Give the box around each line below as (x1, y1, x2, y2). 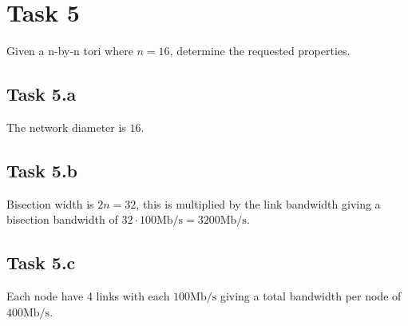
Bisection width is (6, 195, 94, 212)
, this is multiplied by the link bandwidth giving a (136, 195, 381, 212)
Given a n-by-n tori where (6, 42, 133, 59)
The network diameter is (6, 118, 126, 135)
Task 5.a (6, 81, 77, 106)
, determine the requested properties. (169, 42, 351, 59)
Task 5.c (6, 250, 76, 275)
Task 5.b (6, 157, 78, 182)
